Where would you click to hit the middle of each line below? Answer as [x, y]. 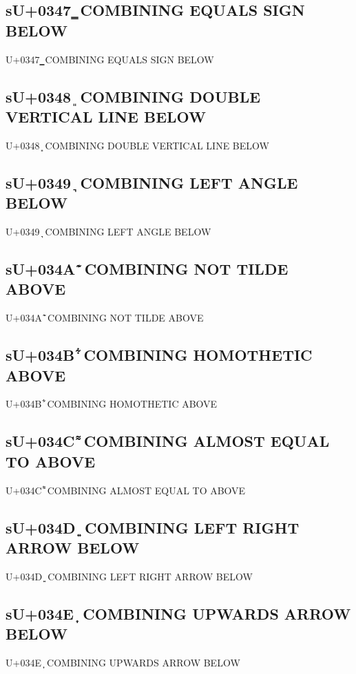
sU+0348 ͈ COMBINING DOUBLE [133, 96]
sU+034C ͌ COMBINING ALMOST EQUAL [168, 441]
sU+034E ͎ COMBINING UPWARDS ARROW [178, 613]
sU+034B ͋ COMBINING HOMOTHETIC [159, 355]
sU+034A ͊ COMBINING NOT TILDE [147, 268]
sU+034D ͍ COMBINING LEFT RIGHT [153, 527]
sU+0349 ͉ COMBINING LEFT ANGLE [152, 182]
